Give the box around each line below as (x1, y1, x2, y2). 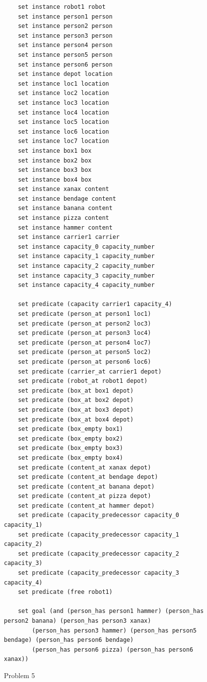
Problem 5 (4, 670, 35, 680)
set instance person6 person (18, 61, 113, 68)
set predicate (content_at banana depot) (18, 483, 155, 490)
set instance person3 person (18, 32, 113, 39)
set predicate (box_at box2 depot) (18, 397, 134, 404)
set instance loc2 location (18, 90, 109, 97)
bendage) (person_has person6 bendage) (4, 636, 134, 644)
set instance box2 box (18, 157, 92, 164)
